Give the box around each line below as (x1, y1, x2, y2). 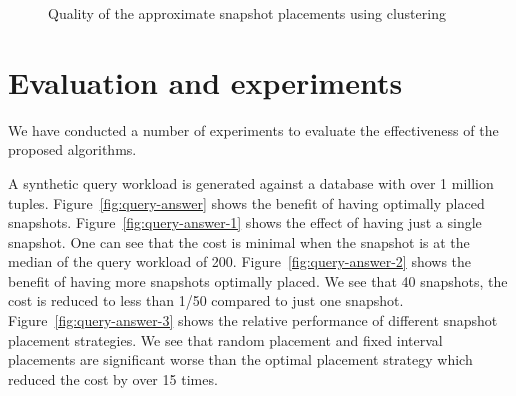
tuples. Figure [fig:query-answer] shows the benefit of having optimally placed (8, 192, 485, 213)
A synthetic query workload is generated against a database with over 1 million (8, 172, 494, 193)
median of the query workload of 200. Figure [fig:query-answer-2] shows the (8, 251, 472, 272)
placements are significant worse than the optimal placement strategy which (8, 349, 473, 370)
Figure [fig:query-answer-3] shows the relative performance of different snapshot (8, 310, 498, 331)
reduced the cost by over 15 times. (8, 368, 218, 389)
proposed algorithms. (8, 139, 137, 160)
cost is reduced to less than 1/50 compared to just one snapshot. (8, 290, 404, 311)
